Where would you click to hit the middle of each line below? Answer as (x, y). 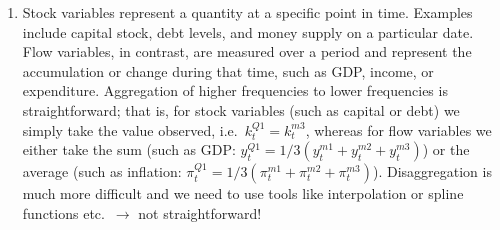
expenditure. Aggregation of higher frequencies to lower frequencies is (235, 90)
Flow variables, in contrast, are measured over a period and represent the (247, 51)
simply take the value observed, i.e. (130, 129)
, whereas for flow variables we (398, 129)
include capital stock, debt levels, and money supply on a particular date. (248, 31)
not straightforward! (200, 212)
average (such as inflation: (102, 171)
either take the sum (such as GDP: (129, 149)
